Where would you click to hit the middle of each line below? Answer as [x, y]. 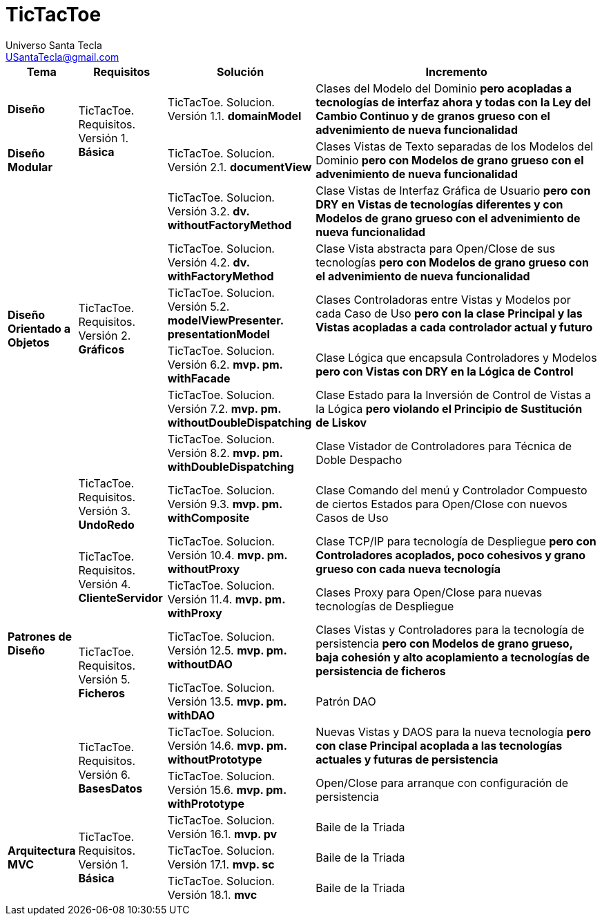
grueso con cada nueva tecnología [408, 569]
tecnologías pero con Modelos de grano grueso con [453, 262]
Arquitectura [42, 850]
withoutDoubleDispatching [240, 422]
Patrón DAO [346, 701]
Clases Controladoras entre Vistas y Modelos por [443, 299]
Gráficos [101, 349]
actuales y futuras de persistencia [407, 759]
